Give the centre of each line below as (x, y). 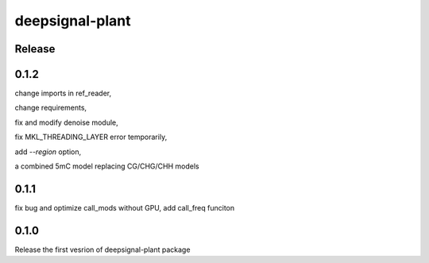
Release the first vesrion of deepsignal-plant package (102, 249)
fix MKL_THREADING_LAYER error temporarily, (91, 137)
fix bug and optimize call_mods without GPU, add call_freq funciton (125, 207)
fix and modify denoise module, (66, 122)
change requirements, (51, 108)
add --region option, (48, 152)
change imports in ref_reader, (63, 93)
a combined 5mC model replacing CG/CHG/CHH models (107, 166)
